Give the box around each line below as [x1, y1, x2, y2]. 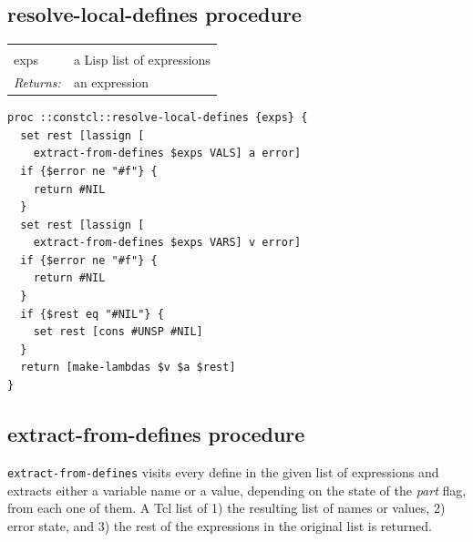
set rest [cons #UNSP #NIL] [33, 325, 203, 339]
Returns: [14, 73, 61, 92]
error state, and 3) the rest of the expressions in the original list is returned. [7, 516, 432, 535]
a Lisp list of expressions [73, 50, 211, 69]
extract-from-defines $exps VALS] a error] [33, 147, 302, 160]
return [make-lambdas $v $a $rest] [20, 361, 236, 374]
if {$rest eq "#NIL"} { [20, 307, 164, 321]
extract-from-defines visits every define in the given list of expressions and [7, 462, 439, 481]
